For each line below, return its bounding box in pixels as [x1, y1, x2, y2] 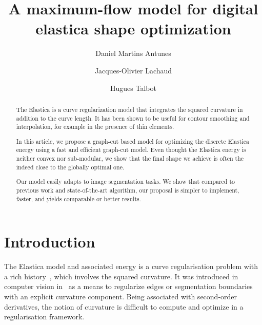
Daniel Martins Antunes [95, 48, 171, 59]
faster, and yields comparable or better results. [16, 194, 141, 203]
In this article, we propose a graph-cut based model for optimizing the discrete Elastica [16, 137, 249, 145]
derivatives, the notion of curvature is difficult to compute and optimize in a [4, 301, 244, 312]
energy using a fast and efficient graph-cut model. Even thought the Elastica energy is [16, 145, 246, 154]
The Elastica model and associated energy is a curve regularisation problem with [4, 261, 258, 272]
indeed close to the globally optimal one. [16, 162, 125, 171]
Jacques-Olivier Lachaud [94, 65, 172, 75]
